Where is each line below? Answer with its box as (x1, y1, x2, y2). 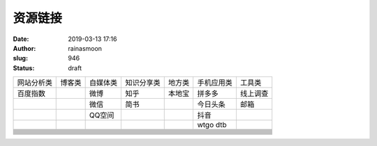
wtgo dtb (197, 120, 227, 130)
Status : (13, 63, 35, 72)
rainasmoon (68, 44, 103, 52)
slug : (13, 54, 28, 63)
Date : (13, 35, 29, 43)
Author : (13, 44, 36, 52)
